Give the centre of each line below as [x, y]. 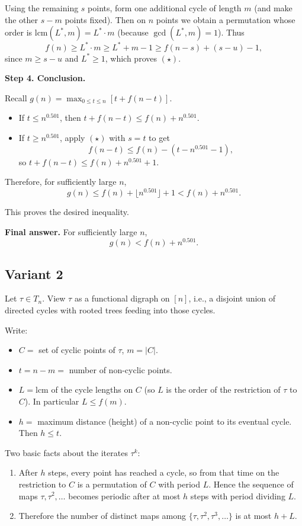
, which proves [131, 58]
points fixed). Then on [105, 19]
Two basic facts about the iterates [66, 452]
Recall [16, 97]
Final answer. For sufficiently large [71, 231]
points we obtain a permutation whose [226, 19]
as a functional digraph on [122, 298]
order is [19, 32]
